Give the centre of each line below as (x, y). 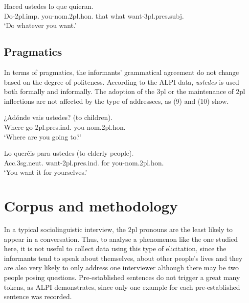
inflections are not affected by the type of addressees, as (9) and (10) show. (116, 101)
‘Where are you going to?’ (43, 136)
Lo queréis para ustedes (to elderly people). (69, 153)
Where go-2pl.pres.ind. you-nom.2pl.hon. (65, 127)
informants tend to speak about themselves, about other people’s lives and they (123, 258)
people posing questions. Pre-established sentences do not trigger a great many (122, 277)
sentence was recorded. (38, 296)
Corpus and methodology (91, 206)
